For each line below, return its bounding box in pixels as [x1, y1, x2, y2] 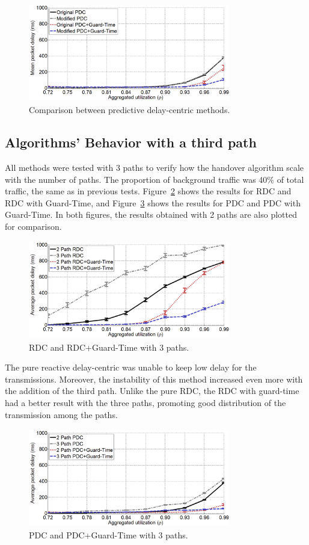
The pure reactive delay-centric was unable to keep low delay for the [5, 361, 257, 374]
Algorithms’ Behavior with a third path [5, 133, 257, 152]
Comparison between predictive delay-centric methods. [29, 103, 230, 116]
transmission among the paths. [5, 408, 118, 420]
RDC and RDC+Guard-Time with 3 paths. [29, 340, 189, 353]
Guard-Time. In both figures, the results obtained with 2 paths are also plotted [5, 208, 297, 221]
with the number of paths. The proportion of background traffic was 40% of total [5, 173, 304, 185]
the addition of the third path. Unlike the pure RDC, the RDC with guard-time [5, 384, 299, 397]
